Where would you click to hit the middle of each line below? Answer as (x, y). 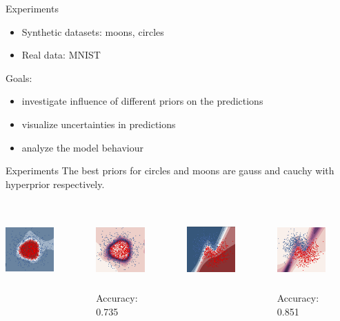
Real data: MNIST (61, 55)
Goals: (19, 77)
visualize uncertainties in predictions (99, 124)
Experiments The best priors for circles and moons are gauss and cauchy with (170, 170)
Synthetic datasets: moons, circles (93, 31)
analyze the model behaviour (83, 147)
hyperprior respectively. (55, 184)
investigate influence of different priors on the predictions (142, 101)
